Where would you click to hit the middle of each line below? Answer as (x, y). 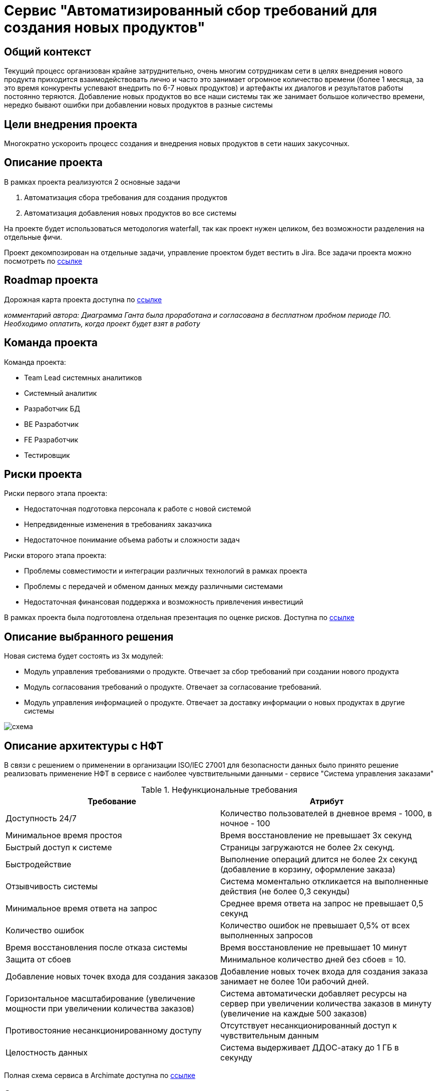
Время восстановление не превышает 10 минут (314, 948)
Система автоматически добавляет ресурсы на (314, 994)
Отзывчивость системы (52, 887)
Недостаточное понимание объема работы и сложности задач (132, 540)
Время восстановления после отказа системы (97, 948)
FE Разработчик (51, 439)
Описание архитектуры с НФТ (84, 746)
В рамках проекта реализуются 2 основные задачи (92, 182)
